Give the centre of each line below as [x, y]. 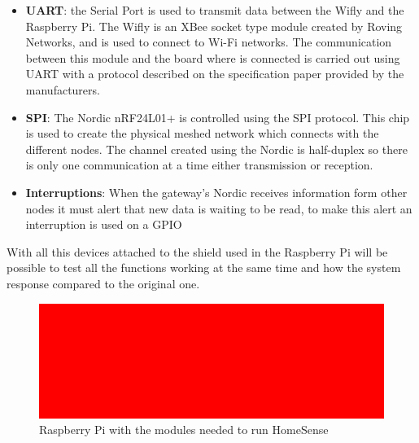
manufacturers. [63, 89]
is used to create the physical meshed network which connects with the [202, 133]
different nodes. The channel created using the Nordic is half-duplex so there [216, 149]
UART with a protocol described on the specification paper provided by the [215, 74]
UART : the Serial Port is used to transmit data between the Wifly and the [215, 10]
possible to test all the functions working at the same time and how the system [204, 268]
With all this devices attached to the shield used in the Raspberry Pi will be [197, 251]
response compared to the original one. [103, 283]
